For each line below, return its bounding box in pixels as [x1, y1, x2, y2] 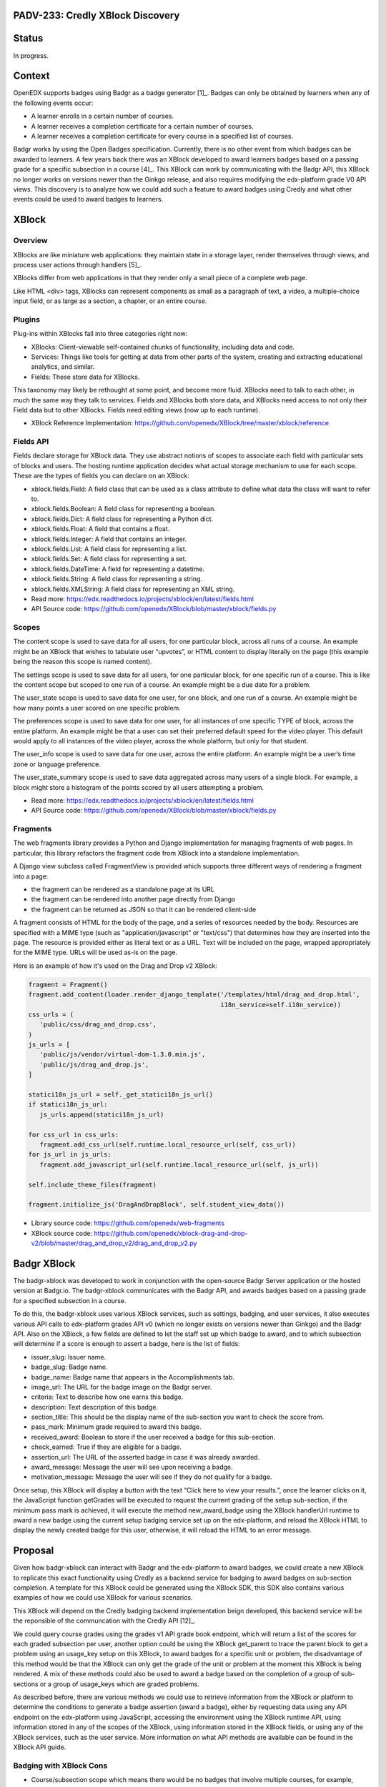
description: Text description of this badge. [31, 1402, 159, 1411]
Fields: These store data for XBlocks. [31, 372, 140, 381]
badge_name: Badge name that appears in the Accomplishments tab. [31, 1372, 235, 1381]
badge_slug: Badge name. [31, 1362, 108, 1372]
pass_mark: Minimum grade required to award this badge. [31, 1422, 202, 1431]
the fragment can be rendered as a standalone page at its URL [31, 885, 214, 893]
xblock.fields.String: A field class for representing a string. [31, 575, 203, 583]
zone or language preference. [13, 760, 102, 768]
